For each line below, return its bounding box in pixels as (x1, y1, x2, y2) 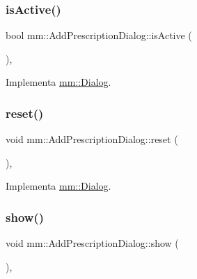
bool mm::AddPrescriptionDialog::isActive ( (6, 28, 192, 43)
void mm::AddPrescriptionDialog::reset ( (6, 132, 178, 146)
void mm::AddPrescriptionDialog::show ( (6, 236, 179, 250)
